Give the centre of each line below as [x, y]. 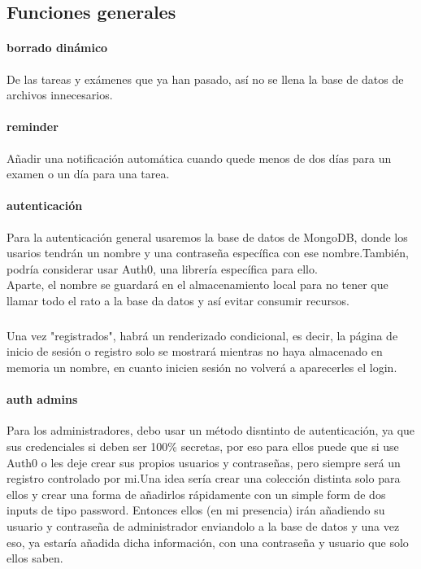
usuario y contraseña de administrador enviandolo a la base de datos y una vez [203, 526]
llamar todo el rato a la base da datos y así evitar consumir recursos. [178, 300]
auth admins [42, 399]
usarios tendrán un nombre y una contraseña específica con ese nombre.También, [208, 253]
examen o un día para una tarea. [88, 174]
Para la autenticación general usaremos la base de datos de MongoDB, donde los [207, 236]
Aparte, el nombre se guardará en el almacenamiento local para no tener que [197, 284]
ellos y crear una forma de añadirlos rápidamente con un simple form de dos [196, 494]
